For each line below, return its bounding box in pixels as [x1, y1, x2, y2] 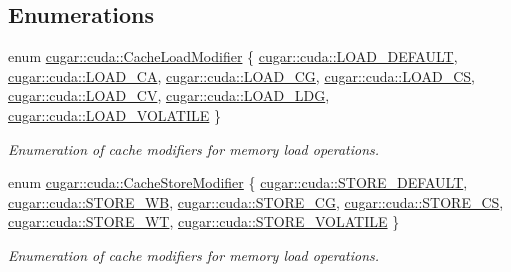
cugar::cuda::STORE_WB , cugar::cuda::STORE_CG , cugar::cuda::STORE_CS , [8, 191, 504, 212]
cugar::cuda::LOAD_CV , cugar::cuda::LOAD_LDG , [8, 85, 330, 106]
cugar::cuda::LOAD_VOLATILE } [8, 104, 221, 125]
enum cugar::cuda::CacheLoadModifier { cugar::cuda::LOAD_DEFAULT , [8, 46, 458, 67]
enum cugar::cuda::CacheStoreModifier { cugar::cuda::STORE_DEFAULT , [8, 172, 468, 193]
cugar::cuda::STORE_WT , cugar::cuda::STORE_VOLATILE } [8, 211, 400, 232]
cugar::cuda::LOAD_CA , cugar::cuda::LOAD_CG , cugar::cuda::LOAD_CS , [8, 65, 476, 86]
